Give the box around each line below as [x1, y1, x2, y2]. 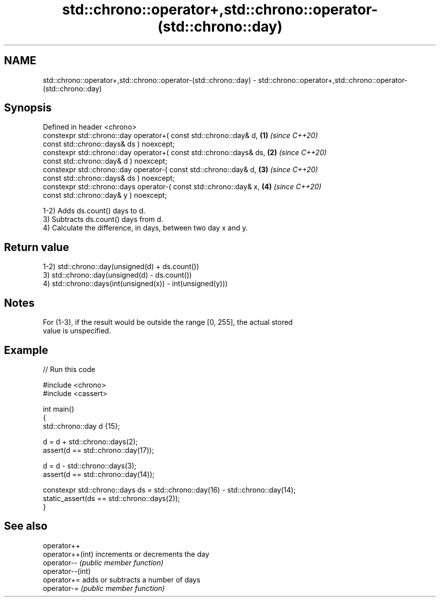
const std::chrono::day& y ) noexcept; [43, 191, 167, 200]
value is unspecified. [43, 326, 111, 335]
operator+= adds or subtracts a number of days [43, 575, 200, 584]
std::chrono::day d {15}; [43, 421, 121, 430]
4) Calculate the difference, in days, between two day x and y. [43, 223, 248, 232]
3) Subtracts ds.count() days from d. [43, 215, 163, 224]
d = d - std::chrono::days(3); [43, 461, 137, 470]
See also [4, 520, 48, 533]
